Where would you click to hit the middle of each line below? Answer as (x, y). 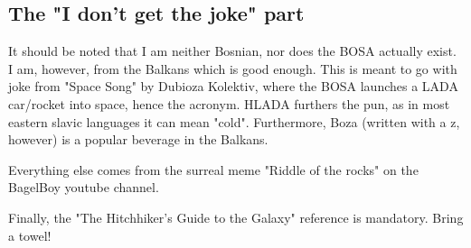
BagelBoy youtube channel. (84, 187)
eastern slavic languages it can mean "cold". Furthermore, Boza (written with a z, (234, 121)
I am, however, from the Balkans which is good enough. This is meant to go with (233, 68)
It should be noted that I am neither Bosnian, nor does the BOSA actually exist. (232, 51)
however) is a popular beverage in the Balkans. (138, 139)
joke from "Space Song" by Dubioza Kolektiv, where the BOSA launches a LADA (233, 86)
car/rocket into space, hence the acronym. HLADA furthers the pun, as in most (229, 103)
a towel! (30, 235)
